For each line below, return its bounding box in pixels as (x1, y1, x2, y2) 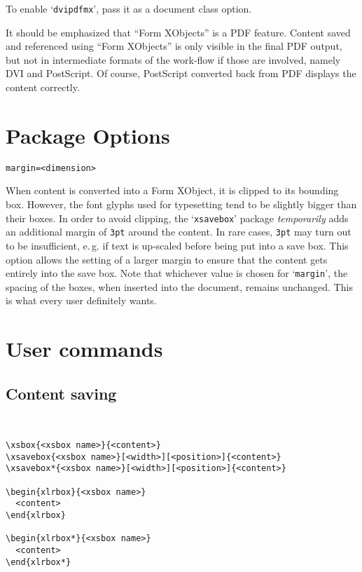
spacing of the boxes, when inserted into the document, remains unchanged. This (6, 279, 353, 294)
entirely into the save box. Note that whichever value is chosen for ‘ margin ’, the (6, 266, 348, 280)
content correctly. (6, 80, 80, 95)
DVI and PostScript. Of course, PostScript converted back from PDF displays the (6, 66, 356, 81)
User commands (6, 334, 163, 363)
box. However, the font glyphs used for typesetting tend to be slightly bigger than (6, 197, 357, 211)
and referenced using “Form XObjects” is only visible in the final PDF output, (6, 39, 342, 53)
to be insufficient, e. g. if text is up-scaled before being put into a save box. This (6, 238, 349, 252)
